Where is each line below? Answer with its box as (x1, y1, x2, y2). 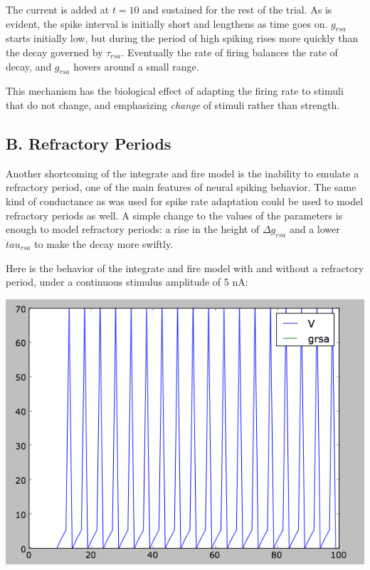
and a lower (289, 222, 340, 237)
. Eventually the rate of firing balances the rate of (121, 44, 338, 59)
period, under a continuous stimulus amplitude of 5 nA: (6, 274, 248, 289)
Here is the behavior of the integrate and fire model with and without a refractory (6, 260, 364, 275)
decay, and (6, 58, 52, 73)
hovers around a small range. (73, 58, 199, 73)
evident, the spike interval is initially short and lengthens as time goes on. (6, 16, 328, 31)
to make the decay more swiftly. (34, 236, 174, 251)
